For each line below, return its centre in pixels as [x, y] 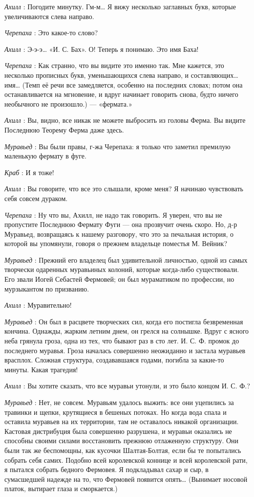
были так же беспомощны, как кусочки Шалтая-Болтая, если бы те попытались [123, 450]
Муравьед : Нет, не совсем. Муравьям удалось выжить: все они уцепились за [119, 402]
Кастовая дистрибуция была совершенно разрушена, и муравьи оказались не [118, 431]
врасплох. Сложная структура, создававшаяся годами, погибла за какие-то [114, 360]
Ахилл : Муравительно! [38, 305]
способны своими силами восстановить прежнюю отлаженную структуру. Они [122, 441]
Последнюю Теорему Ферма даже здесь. [64, 129]
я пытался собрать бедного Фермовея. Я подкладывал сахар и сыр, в [106, 469]
